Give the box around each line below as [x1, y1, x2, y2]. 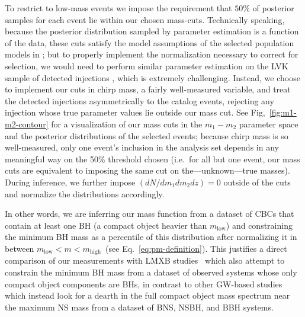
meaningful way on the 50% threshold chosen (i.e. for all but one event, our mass [5, 152, 300, 165]
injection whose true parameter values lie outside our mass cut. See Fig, [5, 106, 265, 119]
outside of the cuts [223, 175, 291, 188]
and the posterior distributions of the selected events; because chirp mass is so [5, 129, 288, 142]
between [5, 242, 34, 254]
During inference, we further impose [5, 175, 136, 188]
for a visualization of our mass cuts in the [51, 117, 203, 130]
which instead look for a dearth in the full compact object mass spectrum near [5, 289, 290, 302]
